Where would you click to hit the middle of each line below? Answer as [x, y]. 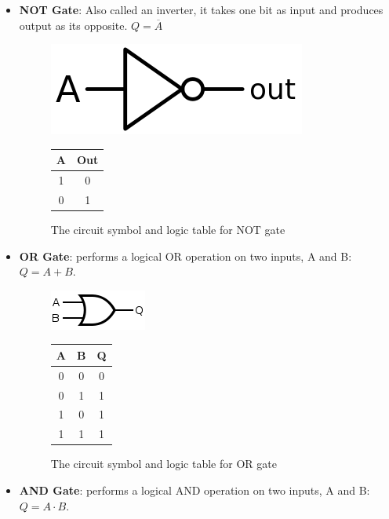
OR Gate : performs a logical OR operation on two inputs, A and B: [185, 256]
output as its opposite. [73, 25]
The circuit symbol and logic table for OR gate [164, 464]
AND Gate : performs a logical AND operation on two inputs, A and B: [194, 490]
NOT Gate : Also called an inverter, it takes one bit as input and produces [201, 9]
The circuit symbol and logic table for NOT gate [168, 230]
